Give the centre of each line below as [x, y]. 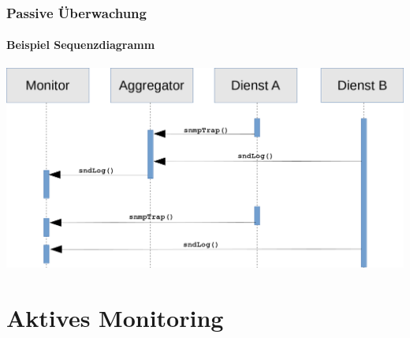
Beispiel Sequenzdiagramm [81, 45]
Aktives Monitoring [115, 317]
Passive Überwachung [76, 12]
